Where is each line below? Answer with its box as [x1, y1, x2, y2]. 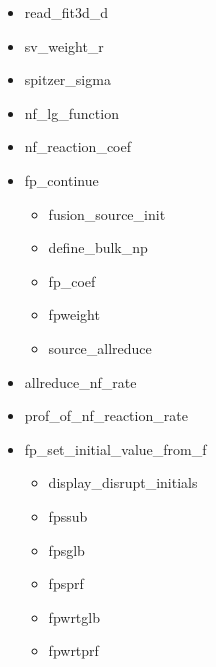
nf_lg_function [24, 102, 119, 123]
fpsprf [48, 573, 84, 594]
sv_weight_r [24, 35, 104, 56]
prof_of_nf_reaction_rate [24, 405, 188, 426]
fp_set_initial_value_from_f [24, 438, 207, 459]
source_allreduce [48, 337, 152, 358]
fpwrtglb [48, 606, 100, 627]
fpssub [48, 505, 88, 526]
